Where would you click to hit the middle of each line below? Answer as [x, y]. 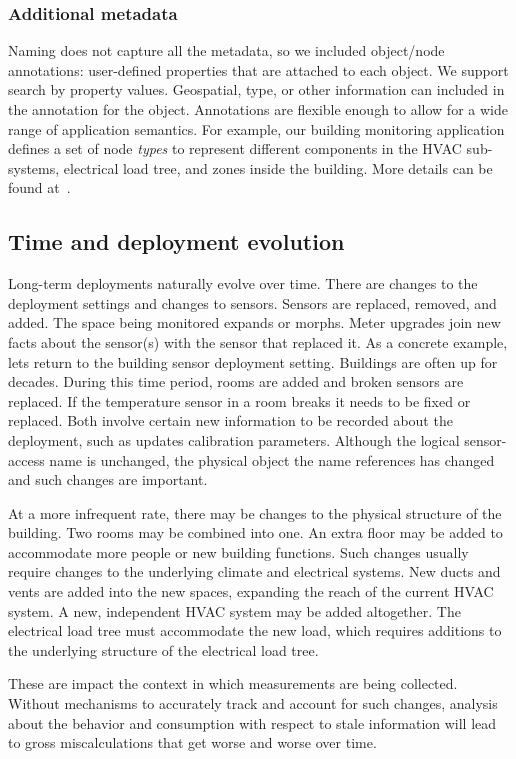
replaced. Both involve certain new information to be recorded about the [230, 420]
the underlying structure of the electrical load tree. [163, 649]
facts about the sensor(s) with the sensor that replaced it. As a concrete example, [258, 341]
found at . [39, 187]
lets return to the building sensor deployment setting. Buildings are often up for [253, 361]
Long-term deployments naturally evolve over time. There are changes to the [243, 283]
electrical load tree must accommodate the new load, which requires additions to [255, 630]
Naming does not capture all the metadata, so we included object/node [226, 50]
